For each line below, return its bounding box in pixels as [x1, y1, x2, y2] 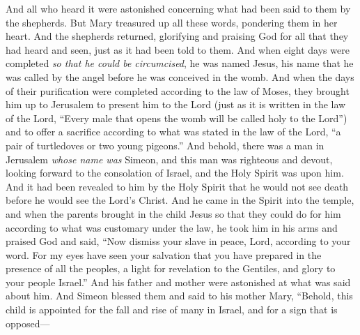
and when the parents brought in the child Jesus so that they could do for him [6, 206, 341, 221]
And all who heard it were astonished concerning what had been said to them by [6, 1, 351, 15]
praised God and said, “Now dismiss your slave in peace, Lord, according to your [6, 234, 351, 248]
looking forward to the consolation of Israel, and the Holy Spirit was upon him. [6, 165, 344, 180]
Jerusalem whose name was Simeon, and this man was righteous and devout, [6, 151, 333, 166]
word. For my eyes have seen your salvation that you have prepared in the [6, 247, 322, 262]
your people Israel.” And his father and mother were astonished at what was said [6, 274, 351, 289]
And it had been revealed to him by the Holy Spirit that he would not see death [6, 179, 349, 193]
